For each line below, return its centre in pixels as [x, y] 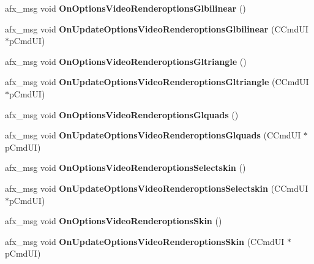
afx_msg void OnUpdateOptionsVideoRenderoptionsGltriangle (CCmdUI [157, 82]
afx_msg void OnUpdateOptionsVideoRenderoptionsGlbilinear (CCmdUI [157, 28]
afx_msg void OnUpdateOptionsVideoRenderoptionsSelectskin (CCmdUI [157, 188]
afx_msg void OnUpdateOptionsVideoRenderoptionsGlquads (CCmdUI [153, 135]
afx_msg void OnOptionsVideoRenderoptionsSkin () [114, 221]
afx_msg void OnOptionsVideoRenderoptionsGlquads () [122, 114]
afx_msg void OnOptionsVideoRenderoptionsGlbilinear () [125, 8]
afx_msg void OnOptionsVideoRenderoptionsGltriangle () [126, 61]
